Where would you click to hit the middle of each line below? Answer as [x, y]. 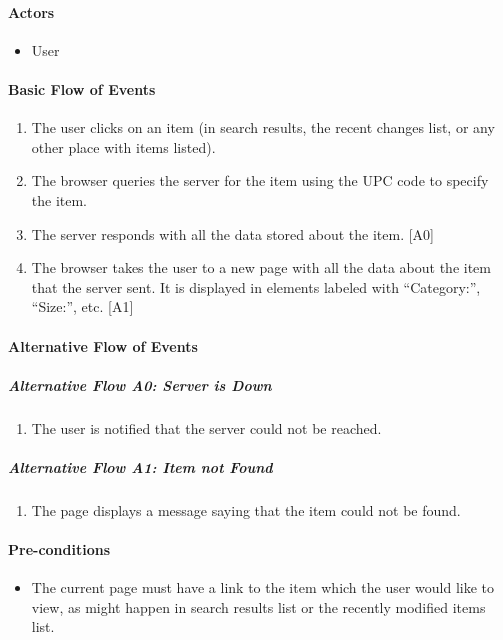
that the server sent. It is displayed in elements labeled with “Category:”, [256, 286]
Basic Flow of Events [82, 88]
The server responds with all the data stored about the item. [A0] [232, 233]
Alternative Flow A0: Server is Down [140, 384]
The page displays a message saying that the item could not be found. [246, 509]
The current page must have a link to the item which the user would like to [263, 587]
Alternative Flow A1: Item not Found [140, 466]
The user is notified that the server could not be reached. [206, 427]
